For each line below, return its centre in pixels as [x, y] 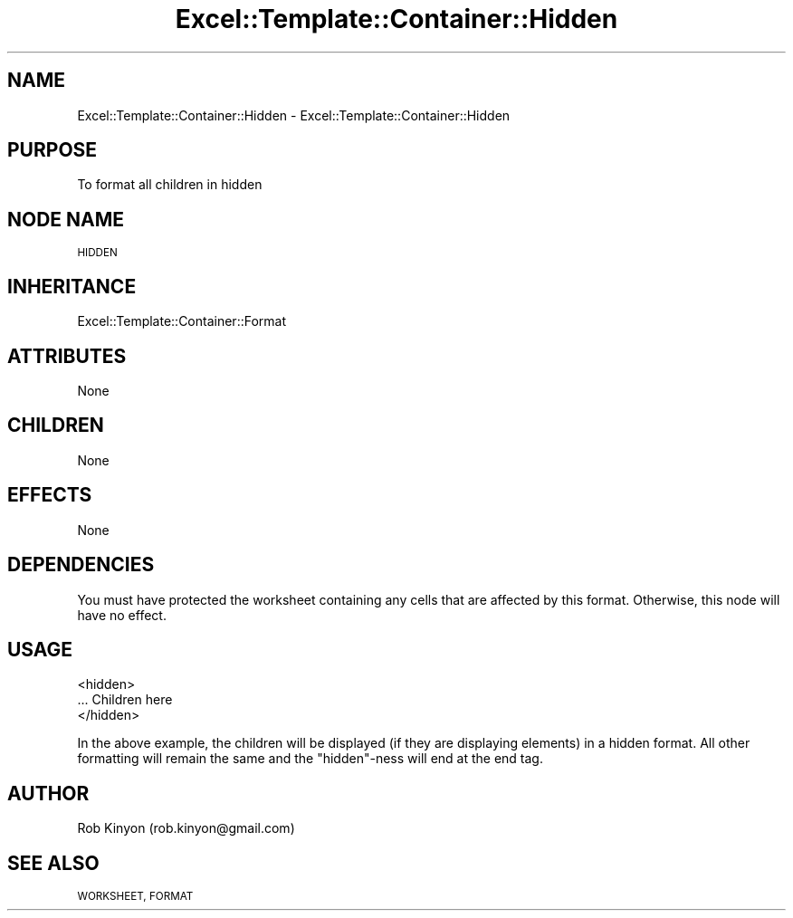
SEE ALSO [53, 863]
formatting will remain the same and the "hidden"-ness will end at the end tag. [310, 759]
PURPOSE [53, 150]
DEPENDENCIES [81, 565]
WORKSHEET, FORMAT [135, 897]
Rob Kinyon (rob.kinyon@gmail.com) [186, 828]
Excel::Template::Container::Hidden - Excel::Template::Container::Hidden [294, 115]
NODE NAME [66, 219]
